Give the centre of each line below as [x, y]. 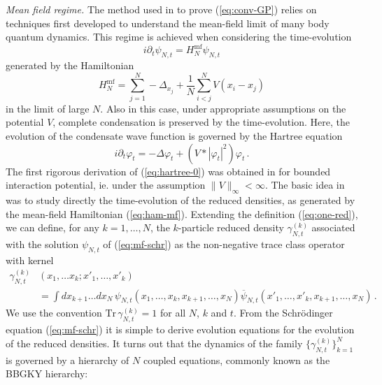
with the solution [42, 244]
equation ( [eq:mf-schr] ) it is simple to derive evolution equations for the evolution [180, 329]
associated [333, 227]
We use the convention [54, 313]
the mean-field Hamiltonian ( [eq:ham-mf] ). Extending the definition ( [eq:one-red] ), [182, 213]
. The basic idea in [305, 185]
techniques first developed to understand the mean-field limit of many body [168, 23]
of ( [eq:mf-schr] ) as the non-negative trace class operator [224, 244]
